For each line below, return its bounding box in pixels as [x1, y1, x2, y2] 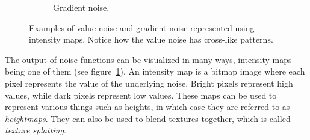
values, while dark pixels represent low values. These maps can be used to [5, 88, 277, 101]
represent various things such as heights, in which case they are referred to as [5, 100, 290, 113]
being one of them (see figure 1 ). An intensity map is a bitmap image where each [5, 65, 305, 78]
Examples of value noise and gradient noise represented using [29, 21, 255, 34]
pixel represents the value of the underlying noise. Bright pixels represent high [5, 76, 293, 89]
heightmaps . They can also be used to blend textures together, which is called [5, 112, 291, 124]
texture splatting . [5, 124, 66, 136]
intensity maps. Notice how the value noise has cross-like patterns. [29, 33, 273, 46]
